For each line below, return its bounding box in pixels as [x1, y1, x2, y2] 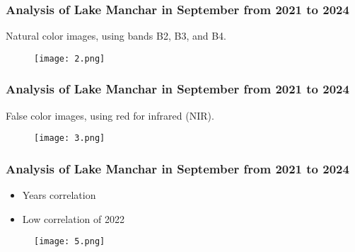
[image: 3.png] [34, 133, 105, 144]
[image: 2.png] [34, 53, 105, 64]
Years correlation [22, 188, 96, 202]
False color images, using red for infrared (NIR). [6, 108, 214, 122]
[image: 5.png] [34, 236, 105, 247]
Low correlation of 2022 [22, 211, 124, 226]
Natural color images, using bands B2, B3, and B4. [6, 28, 227, 43]
